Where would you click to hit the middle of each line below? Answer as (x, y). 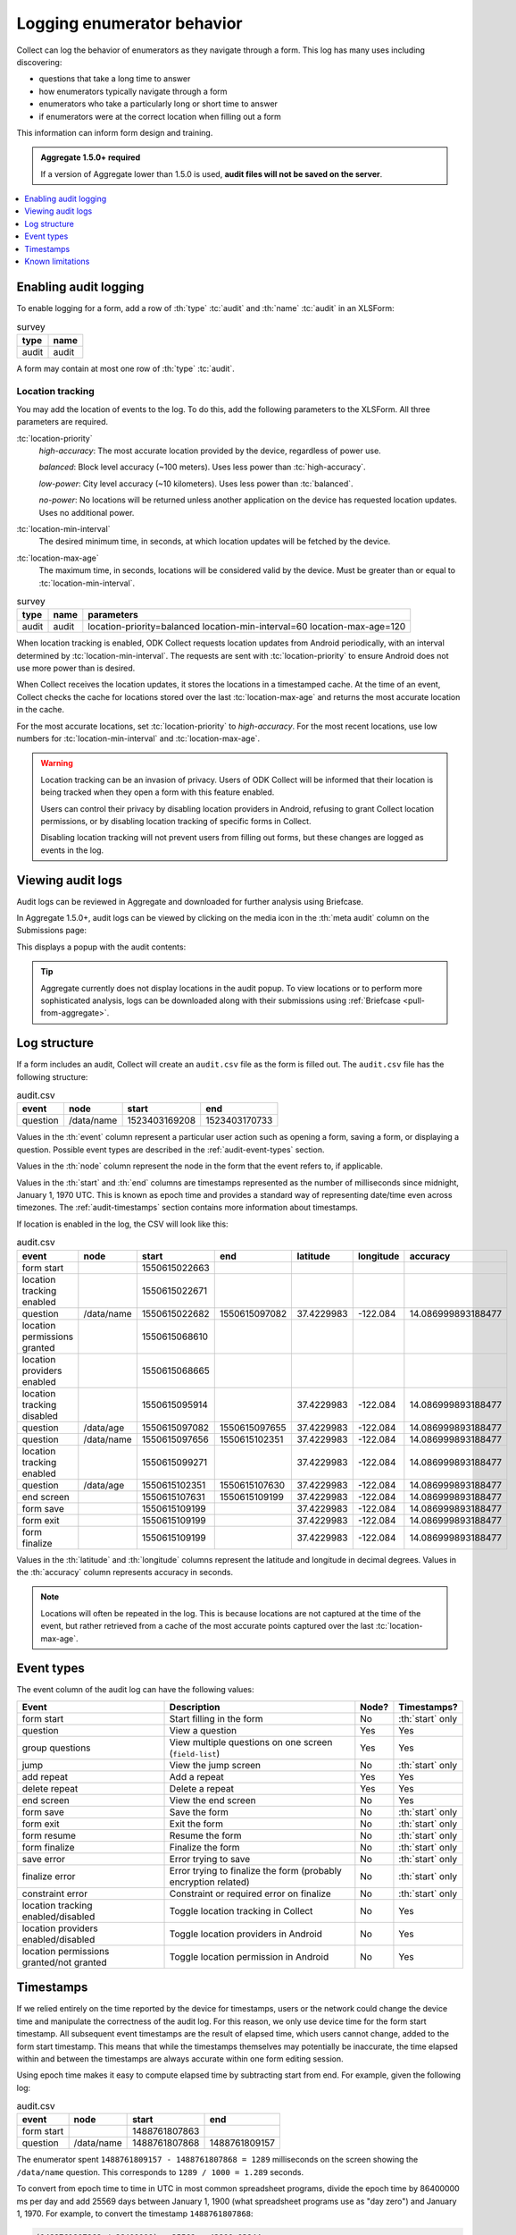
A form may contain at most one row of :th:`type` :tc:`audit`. (126, 368)
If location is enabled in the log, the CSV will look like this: (122, 1224)
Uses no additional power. (87, 512)
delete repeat (50, 1788)
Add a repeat (197, 1776)
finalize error (49, 1876)
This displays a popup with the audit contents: (101, 947)
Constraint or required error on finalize (250, 1893)
